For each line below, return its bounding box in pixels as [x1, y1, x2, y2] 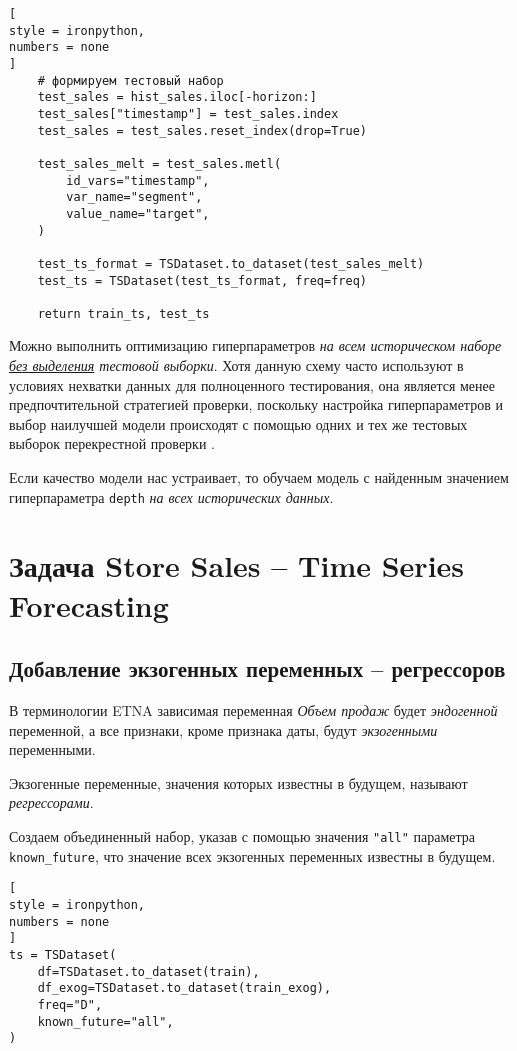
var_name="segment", [66, 190, 203, 205]
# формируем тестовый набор [37, 73, 224, 88]
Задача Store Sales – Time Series [9, 545, 465, 586]
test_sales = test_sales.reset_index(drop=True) [37, 123, 367, 138]
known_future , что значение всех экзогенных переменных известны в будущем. [9, 845, 496, 866]
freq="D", [37, 997, 103, 1012]
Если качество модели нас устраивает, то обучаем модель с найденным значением [9, 467, 509, 488]
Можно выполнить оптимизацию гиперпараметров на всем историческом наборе [9, 335, 502, 356]
